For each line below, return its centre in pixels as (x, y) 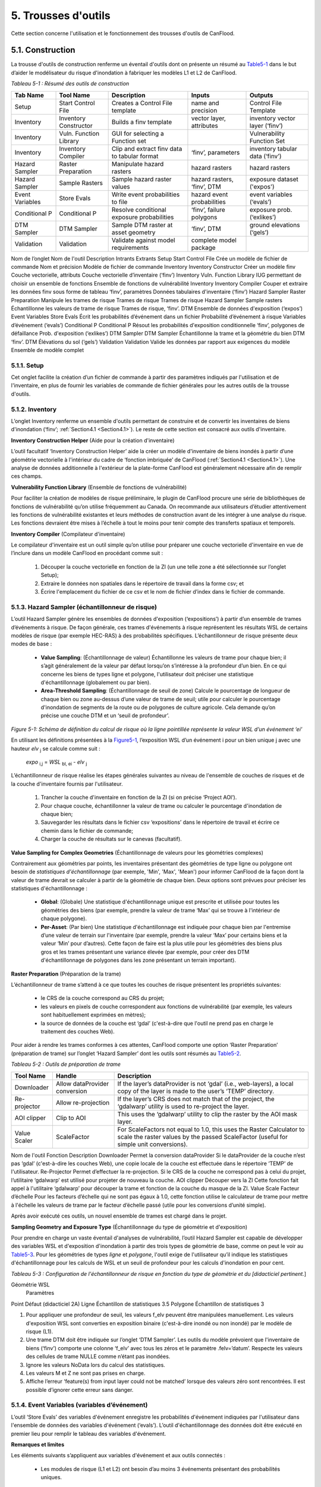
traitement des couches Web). (78, 1031)
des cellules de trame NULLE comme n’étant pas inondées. (98, 1357)
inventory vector (273, 118)
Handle (66, 1075)
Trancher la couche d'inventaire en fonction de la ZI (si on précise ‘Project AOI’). (139, 798)
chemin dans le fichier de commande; (87, 830)
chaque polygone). (64, 918)
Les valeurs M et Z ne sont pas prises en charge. (86, 1373)
